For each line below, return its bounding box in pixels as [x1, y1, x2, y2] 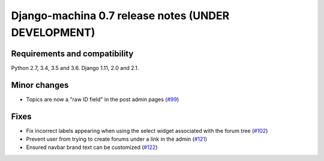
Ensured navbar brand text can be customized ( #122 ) [26, 144, 158, 151]
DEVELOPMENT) [11, 26, 95, 39]
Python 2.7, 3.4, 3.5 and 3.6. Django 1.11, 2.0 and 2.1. [11, 64, 139, 71]
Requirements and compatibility [11, 48, 134, 59]
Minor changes [11, 80, 69, 90]
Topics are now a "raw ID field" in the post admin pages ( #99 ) [26, 96, 179, 103]
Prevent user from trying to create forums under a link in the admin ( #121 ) [26, 135, 208, 143]
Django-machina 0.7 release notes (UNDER [11, 9, 230, 22]
